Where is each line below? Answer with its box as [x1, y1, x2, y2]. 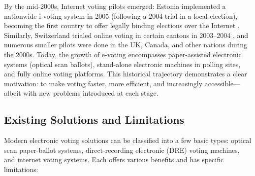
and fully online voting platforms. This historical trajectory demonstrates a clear [4, 69, 247, 79]
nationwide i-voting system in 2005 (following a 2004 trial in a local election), [4, 10, 238, 21]
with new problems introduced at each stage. [23, 88, 159, 98]
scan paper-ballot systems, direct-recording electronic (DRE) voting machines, [4, 144, 240, 155]
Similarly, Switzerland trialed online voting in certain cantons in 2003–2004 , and [4, 30, 249, 40]
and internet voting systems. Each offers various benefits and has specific [4, 154, 224, 165]
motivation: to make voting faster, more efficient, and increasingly [4, 78, 203, 88]
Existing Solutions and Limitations [4, 112, 185, 127]
